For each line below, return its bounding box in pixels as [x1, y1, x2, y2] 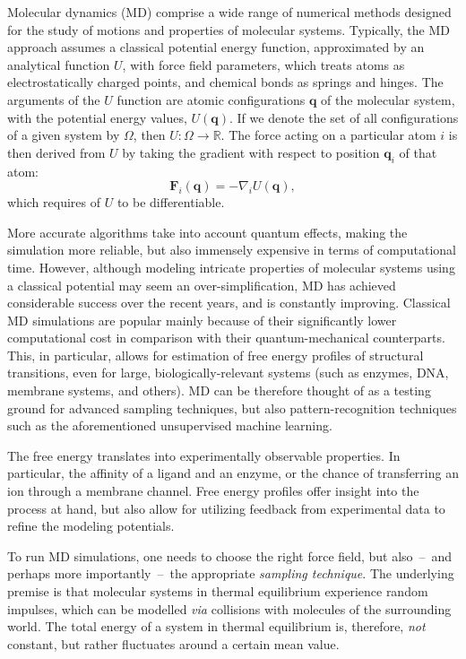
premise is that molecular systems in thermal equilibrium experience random [7, 582, 428, 601]
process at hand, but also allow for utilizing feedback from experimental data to [7, 499, 445, 517]
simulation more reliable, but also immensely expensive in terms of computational [7, 240, 456, 259]
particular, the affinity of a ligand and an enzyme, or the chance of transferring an [7, 464, 459, 482]
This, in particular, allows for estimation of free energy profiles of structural [7, 345, 424, 364]
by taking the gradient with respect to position [122, 143, 380, 161]
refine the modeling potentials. [7, 516, 175, 535]
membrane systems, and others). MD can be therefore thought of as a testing [7, 381, 431, 400]
